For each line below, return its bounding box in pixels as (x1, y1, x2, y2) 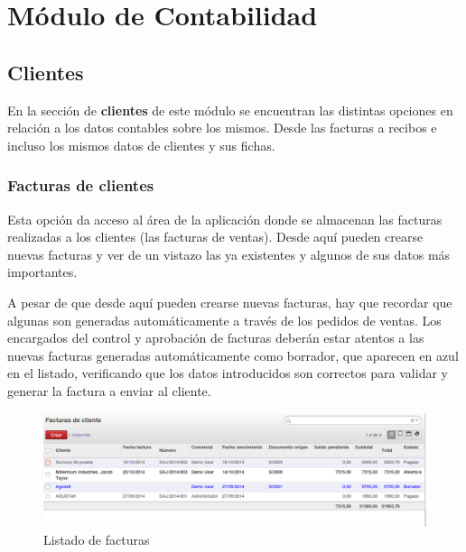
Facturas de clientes (7, 174, 154, 197)
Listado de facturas (43, 529, 150, 548)
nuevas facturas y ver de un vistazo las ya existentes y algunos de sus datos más (7, 244, 451, 263)
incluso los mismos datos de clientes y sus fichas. (7, 135, 275, 154)
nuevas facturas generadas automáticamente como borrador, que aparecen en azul (7, 345, 459, 364)
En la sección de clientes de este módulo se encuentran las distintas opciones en (7, 100, 453, 119)
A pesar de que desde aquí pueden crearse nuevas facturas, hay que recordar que (7, 292, 452, 311)
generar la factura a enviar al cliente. (7, 381, 211, 400)
